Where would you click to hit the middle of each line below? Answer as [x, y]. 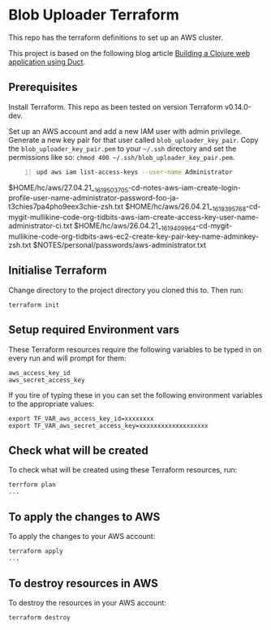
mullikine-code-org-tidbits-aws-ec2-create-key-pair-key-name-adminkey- [134, 236]
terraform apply [36, 551]
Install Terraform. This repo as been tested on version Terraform [116, 106]
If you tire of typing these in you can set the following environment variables [135, 395]
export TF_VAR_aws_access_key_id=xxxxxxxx [81, 419]
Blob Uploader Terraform [94, 15]
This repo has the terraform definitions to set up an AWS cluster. [116, 37]
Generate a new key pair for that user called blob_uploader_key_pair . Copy [133, 140]
